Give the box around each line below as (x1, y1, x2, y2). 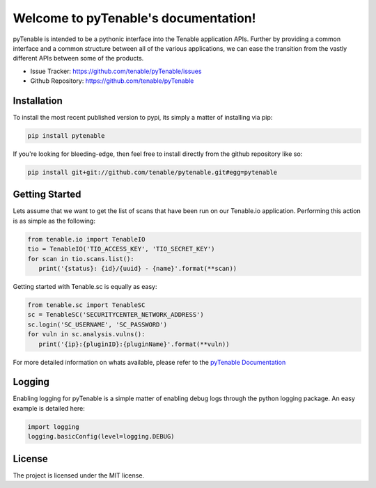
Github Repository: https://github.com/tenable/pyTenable (30, 77, 194, 85)
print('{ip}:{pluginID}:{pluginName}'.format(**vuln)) (38, 340, 230, 348)
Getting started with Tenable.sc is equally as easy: (13, 283, 157, 290)
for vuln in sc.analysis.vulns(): (27, 331, 146, 338)
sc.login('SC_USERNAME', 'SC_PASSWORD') (27, 320, 167, 329)
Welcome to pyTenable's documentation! (13, 10, 257, 26)
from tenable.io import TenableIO (27, 235, 146, 243)
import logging (27, 423, 79, 431)
